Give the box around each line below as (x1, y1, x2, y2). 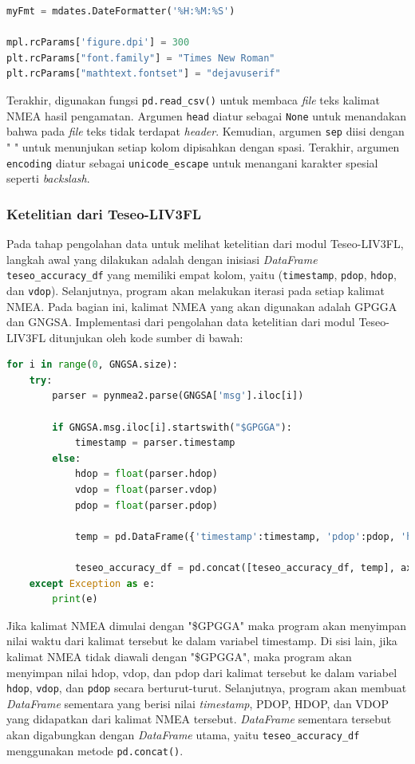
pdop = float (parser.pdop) (74, 499, 218, 511)
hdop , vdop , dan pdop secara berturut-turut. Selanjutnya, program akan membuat (6, 679, 407, 696)
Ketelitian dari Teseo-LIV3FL (6, 203, 202, 223)
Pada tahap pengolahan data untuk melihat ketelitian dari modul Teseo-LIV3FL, (6, 235, 404, 251)
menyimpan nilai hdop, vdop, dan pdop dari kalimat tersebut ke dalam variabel (6, 664, 397, 680)
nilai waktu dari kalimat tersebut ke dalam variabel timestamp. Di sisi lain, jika (6, 632, 397, 649)
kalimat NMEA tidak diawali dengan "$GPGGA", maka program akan (6, 648, 352, 664)
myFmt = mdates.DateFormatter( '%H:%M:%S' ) (6, 6, 235, 17)
